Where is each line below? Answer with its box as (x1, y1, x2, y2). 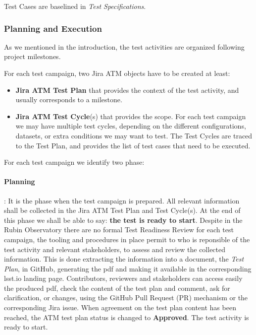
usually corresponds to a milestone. (15, 94, 122, 105)
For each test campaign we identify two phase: (4, 157, 145, 167)
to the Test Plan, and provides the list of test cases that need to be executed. (15, 140, 251, 150)
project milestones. (4, 51, 61, 62)
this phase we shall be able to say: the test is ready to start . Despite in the (4, 214, 243, 225)
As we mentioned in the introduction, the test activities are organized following (4, 41, 245, 52)
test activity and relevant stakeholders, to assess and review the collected (4, 244, 226, 254)
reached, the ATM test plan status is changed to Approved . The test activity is (4, 312, 249, 322)
